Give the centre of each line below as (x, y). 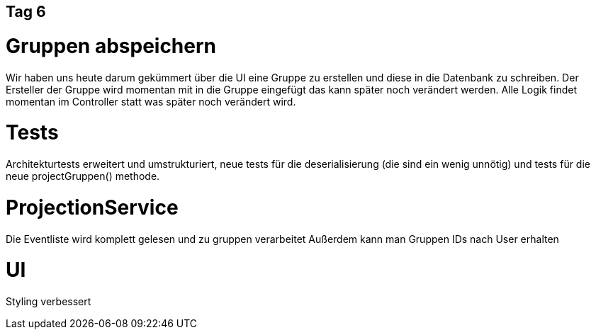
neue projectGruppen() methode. (83, 176)
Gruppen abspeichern (111, 46)
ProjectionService (92, 207)
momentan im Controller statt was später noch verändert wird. (151, 101)
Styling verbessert (49, 301)
